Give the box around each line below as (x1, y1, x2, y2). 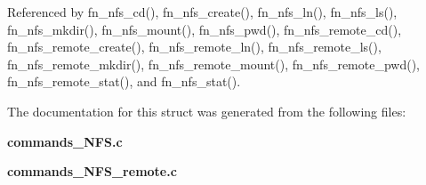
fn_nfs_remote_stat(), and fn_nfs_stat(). (7, 72, 241, 91)
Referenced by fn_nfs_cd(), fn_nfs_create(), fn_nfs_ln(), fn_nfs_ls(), (7, 3, 398, 20)
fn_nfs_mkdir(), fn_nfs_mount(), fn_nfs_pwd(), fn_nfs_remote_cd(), (7, 20, 402, 38)
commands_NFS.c (7, 132, 123, 150)
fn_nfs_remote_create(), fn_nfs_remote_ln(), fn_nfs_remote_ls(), (7, 37, 382, 56)
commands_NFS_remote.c (7, 162, 177, 181)
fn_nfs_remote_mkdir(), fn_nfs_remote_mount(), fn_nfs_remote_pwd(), (7, 54, 421, 73)
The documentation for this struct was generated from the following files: (7, 101, 406, 120)
